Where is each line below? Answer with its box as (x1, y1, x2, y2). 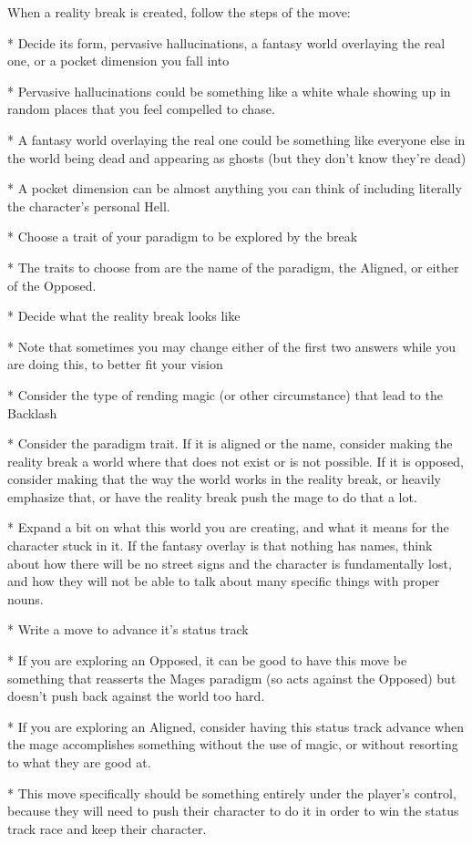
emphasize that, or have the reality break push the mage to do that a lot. (7, 487, 417, 506)
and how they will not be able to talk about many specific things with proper (7, 571, 440, 591)
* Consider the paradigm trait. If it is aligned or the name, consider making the (7, 434, 453, 453)
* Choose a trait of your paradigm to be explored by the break (7, 227, 358, 246)
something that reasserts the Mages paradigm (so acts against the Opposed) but (7, 668, 457, 687)
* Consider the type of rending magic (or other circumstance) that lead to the (7, 385, 443, 404)
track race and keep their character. (7, 818, 207, 838)
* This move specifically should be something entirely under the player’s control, (7, 783, 457, 802)
